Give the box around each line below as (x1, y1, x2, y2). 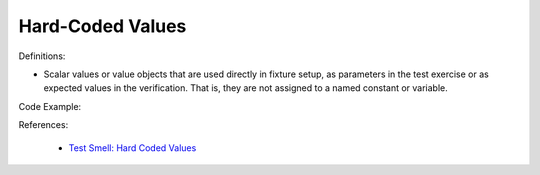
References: (18, 119, 69, 131)
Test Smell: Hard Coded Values (68, 141, 197, 154)
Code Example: (18, 100, 82, 112)
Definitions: (18, 50, 66, 62)
